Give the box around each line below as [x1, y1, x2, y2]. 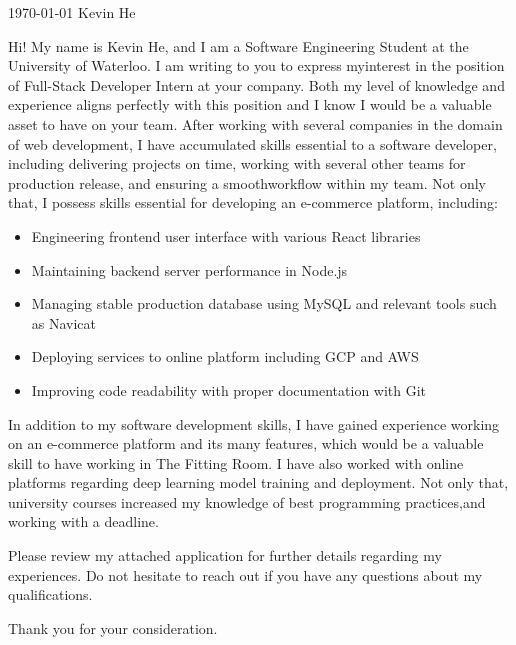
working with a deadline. [8, 511, 159, 532]
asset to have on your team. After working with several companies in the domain [8, 113, 503, 134]
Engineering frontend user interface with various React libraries [31, 225, 421, 246]
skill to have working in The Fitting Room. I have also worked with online [8, 452, 464, 473]
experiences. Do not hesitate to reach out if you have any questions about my [8, 564, 483, 585]
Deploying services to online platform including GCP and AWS [31, 346, 419, 367]
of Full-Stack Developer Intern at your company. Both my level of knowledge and [8, 74, 505, 95]
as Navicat [31, 312, 97, 333]
